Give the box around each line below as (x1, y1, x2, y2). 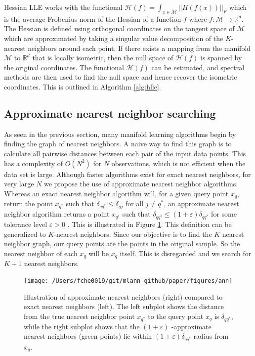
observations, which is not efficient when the (111, 158, 246, 168)
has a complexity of (4, 158, 63, 168)
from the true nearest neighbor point (24, 311, 135, 321)
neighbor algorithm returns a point (4, 209, 110, 219)
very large (4, 178, 34, 189)
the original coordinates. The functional (4, 62, 124, 72)
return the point (4, 198, 53, 209)
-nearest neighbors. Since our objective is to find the (54, 228, 212, 239)
